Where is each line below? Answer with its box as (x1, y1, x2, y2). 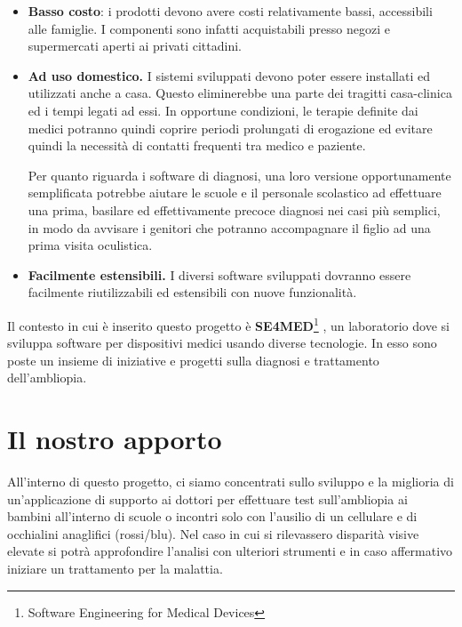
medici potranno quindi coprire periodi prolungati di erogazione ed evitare (28, 118, 433, 137)
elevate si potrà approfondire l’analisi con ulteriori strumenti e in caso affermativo (7, 542, 453, 560)
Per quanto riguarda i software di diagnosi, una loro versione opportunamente (28, 165, 451, 184)
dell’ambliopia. (7, 368, 87, 387)
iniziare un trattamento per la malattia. (7, 559, 223, 578)
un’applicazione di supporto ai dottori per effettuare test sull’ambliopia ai (7, 489, 408, 508)
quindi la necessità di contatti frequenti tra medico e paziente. (28, 136, 366, 155)
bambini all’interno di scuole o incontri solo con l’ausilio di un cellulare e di (7, 507, 418, 526)
